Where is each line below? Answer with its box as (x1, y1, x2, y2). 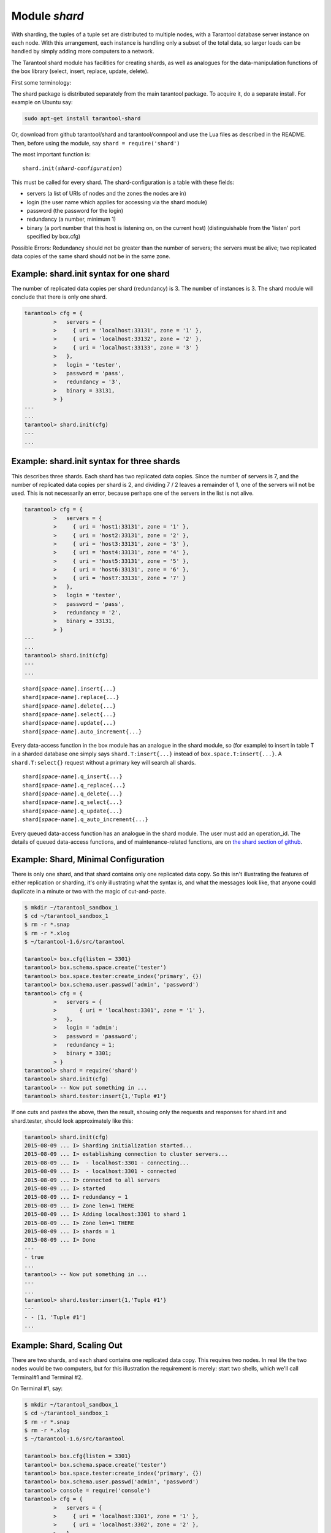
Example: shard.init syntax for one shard (11, 269, 170, 279)
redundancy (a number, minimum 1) (26, 215, 116, 223)
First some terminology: (11, 78, 72, 86)
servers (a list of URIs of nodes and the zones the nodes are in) (26, 190, 186, 197)
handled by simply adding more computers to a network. (11, 48, 154, 55)
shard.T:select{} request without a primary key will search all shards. (11, 759, 196, 766)
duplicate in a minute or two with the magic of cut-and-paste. (11, 887, 167, 895)
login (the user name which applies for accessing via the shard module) (26, 198, 208, 205)
